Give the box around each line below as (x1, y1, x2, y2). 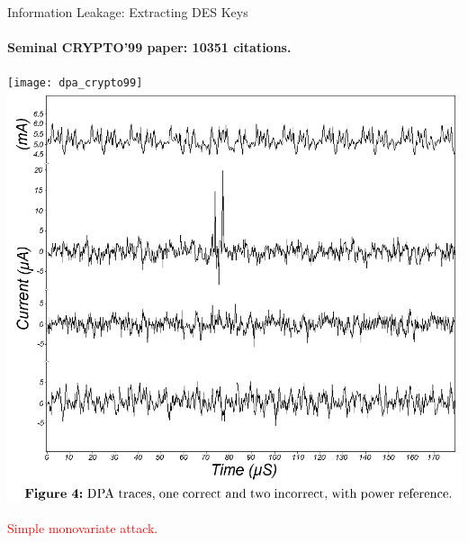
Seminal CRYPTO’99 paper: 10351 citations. (7, 38, 292, 57)
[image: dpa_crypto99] (7, 77, 143, 90)
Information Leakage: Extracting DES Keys (7, 3, 248, 21)
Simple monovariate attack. (7, 518, 158, 537)
